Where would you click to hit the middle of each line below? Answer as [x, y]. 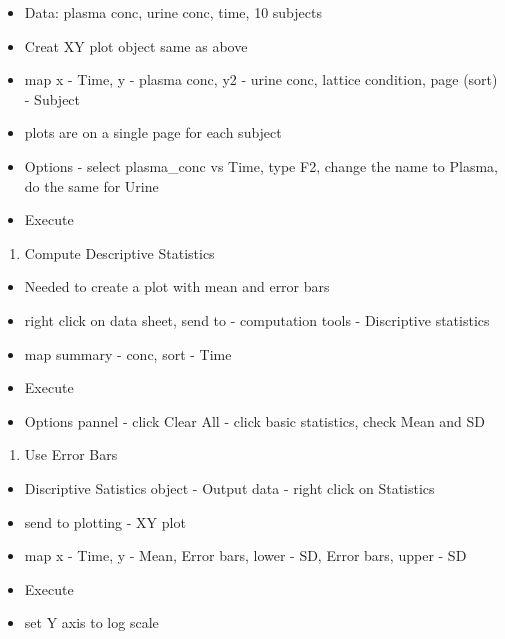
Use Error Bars [71, 454]
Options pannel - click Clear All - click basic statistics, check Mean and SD [255, 420]
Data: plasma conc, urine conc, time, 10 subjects [173, 12]
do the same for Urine [91, 185]
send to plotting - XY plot [105, 521]
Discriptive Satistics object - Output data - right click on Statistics [229, 487]
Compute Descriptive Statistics [119, 252]
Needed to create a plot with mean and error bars [177, 286]
